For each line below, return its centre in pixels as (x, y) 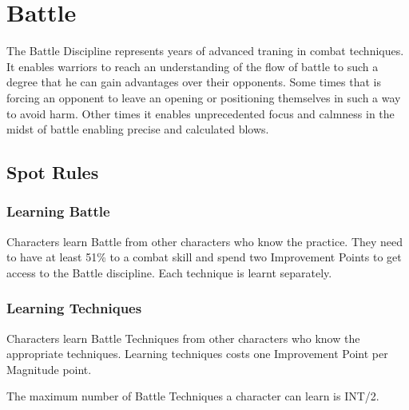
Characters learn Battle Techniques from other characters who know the (183, 338)
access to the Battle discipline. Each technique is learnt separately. (169, 272)
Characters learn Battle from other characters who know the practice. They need (205, 241)
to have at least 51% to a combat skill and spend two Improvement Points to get (204, 257)
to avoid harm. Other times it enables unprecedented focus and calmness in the (201, 113)
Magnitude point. (49, 369)
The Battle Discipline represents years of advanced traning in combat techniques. (205, 51)
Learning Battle (58, 211)
